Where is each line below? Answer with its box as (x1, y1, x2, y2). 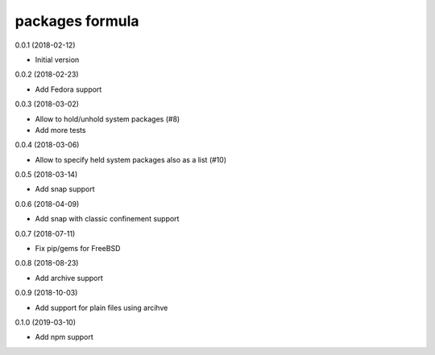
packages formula (14, 12, 139, 30)
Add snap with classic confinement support (35, 214, 180, 224)
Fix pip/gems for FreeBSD (35, 244, 121, 254)
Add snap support (35, 184, 96, 194)
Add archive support (35, 273, 104, 283)
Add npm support (35, 332, 94, 342)
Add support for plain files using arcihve (35, 303, 168, 312)
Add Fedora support (35, 85, 102, 94)
